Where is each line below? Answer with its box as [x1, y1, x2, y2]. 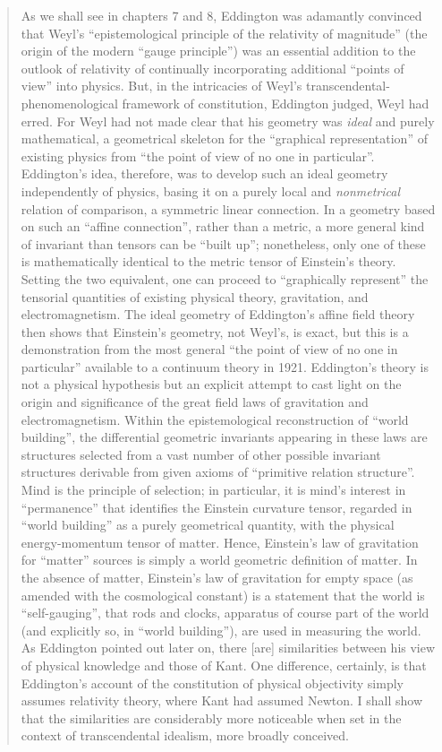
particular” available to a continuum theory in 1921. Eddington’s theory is [21, 357, 429, 376]
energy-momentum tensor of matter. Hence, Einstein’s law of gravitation [21, 532, 419, 551]
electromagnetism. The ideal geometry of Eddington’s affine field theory [21, 305, 415, 324]
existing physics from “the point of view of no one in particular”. [21, 146, 375, 165]
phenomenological [21, 93, 118, 112]
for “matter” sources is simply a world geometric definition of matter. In [21, 550, 418, 569]
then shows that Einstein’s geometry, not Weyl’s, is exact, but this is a [21, 322, 409, 341]
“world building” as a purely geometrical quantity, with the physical [21, 515, 395, 534]
